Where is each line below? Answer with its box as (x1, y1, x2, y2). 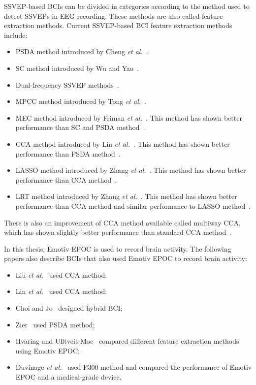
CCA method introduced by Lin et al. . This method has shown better (15, 138, 230, 149)
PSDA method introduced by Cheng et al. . (15, 46, 148, 57)
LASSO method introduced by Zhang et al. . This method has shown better (15, 165, 246, 175)
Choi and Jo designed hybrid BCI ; (15, 303, 123, 313)
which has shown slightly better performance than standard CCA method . (4, 227, 232, 237)
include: (4, 30, 28, 40)
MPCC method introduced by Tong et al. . (15, 96, 146, 106)
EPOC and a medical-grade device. (15, 372, 122, 382)
